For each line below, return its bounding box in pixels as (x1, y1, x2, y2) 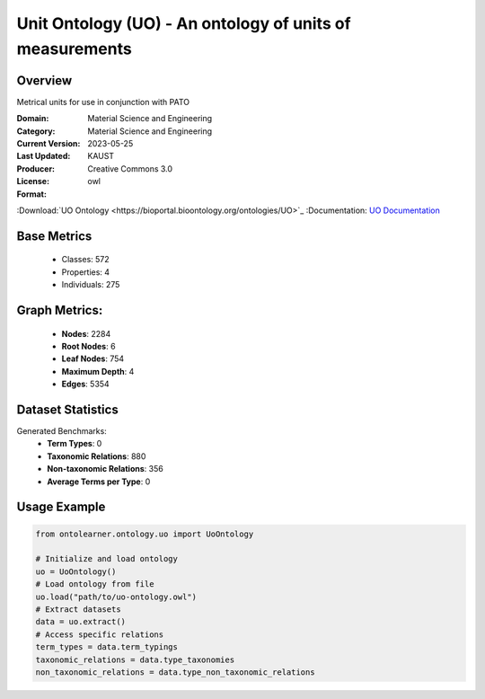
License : (16, 176, 49, 187)
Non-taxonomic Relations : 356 (47, 464, 163, 474)
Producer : (16, 163, 56, 174)
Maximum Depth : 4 (61, 366, 135, 376)
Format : (16, 189, 47, 199)
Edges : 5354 (61, 378, 110, 390)
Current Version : (16, 138, 81, 149)
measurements (16, 39, 132, 58)
